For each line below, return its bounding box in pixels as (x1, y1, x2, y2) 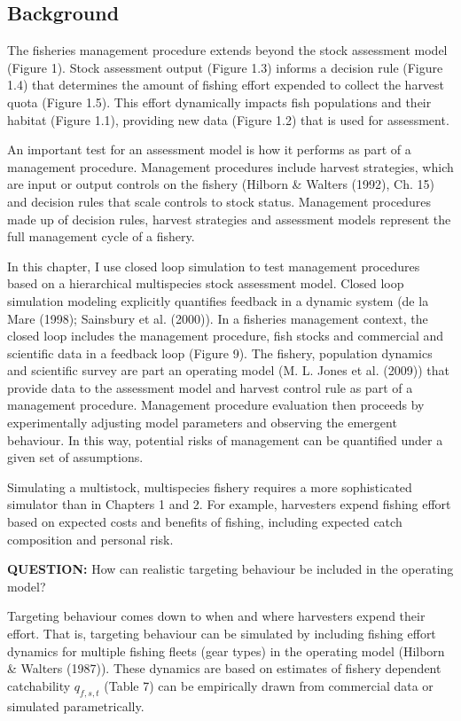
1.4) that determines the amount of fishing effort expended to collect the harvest (7, 75, 445, 94)
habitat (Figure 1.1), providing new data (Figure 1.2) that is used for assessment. (7, 110, 449, 129)
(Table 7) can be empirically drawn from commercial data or (104, 676, 434, 694)
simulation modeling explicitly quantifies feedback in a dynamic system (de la (7, 291, 429, 310)
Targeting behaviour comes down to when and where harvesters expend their (7, 607, 426, 625)
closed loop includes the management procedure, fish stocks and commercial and (7, 326, 444, 345)
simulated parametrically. (7, 696, 145, 715)
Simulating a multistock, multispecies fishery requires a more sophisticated (7, 477, 412, 496)
